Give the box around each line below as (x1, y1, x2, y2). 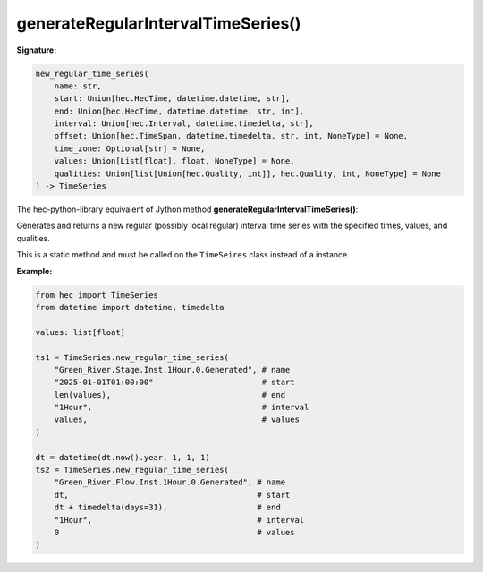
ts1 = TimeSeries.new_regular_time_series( (35, 352, 230, 362)
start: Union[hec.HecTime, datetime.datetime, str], (54, 94, 291, 104)
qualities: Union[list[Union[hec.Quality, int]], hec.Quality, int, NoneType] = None (54, 168, 442, 179)
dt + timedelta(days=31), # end (54, 502, 281, 513)
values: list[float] (35, 327, 125, 337)
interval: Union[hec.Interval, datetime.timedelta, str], (54, 119, 314, 129)
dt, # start (54, 490, 291, 500)
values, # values (54, 415, 300, 425)
